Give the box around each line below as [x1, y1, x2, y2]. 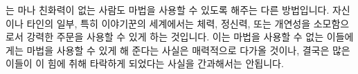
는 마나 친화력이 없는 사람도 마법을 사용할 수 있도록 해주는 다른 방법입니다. [6, 3, 330, 16]
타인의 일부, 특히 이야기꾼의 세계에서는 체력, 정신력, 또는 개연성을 [26, 16, 311, 30]
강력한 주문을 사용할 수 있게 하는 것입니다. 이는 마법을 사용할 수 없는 [26, 29, 324, 44]
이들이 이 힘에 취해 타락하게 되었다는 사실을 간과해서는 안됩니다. [6, 56, 284, 71]
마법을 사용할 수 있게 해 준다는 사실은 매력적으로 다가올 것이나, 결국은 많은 [26, 42, 350, 57]
